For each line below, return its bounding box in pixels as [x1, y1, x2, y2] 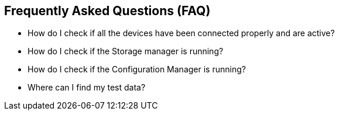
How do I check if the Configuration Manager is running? [28, 64, 246, 75]
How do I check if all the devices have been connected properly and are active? [28, 28, 335, 39]
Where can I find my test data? [28, 82, 146, 93]
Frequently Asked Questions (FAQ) [4, 4, 211, 18]
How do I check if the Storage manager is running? [28, 46, 224, 57]
